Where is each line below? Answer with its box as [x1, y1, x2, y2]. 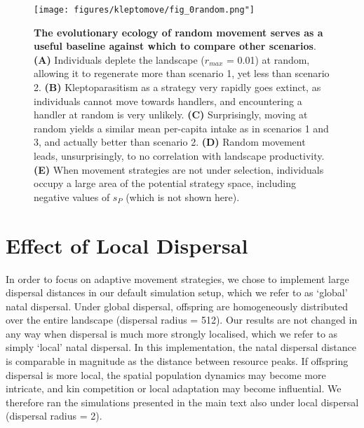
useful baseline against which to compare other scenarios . [34, 39, 316, 53]
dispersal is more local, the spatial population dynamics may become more [6, 367, 326, 382]
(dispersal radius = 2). [6, 408, 102, 423]
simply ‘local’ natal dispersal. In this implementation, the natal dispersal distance [6, 340, 356, 354]
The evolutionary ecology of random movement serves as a [34, 25, 323, 39]
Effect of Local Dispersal [6, 230, 248, 259]
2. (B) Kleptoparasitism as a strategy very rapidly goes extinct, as [34, 80, 321, 95]
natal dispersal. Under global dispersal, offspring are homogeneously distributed [6, 298, 349, 313]
